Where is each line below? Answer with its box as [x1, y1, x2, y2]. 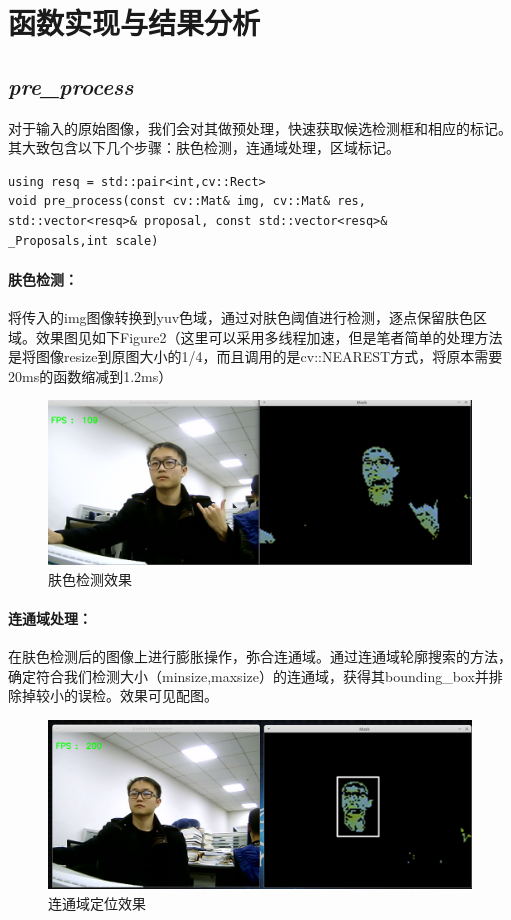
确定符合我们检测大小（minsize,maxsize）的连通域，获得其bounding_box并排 [8, 665, 503, 686]
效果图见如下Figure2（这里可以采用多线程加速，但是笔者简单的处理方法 [35, 326, 503, 347]
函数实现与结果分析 [8, 2, 261, 43]
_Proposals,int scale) [8, 233, 159, 248]
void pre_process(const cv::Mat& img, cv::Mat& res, [8, 194, 366, 209]
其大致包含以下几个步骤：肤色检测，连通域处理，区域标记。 [8, 137, 400, 158]
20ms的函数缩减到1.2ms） [8, 365, 173, 386]
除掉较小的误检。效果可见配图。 [8, 685, 218, 706]
